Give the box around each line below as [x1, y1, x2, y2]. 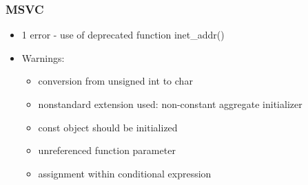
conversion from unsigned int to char [38, 74, 193, 88]
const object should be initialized [38, 120, 178, 134]
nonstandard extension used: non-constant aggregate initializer [38, 97, 302, 111]
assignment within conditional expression [38, 166, 212, 180]
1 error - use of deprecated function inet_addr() [21, 28, 225, 42]
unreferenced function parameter [38, 143, 176, 157]
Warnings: [21, 50, 65, 65]
